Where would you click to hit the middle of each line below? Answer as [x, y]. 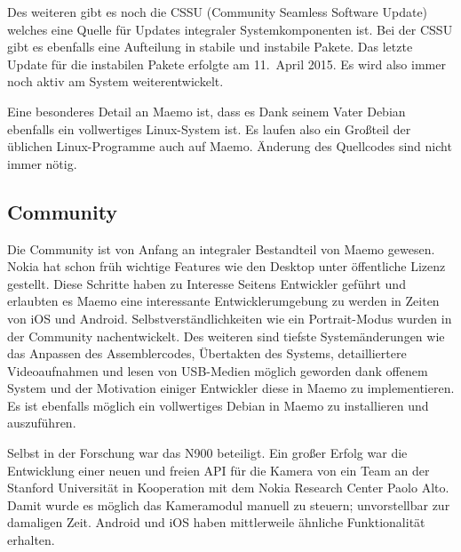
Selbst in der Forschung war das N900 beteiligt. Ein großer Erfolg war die [207, 453]
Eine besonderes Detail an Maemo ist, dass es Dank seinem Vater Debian [207, 111]
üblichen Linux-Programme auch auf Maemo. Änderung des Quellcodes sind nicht [230, 146]
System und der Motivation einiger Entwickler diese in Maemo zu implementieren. [231, 388]
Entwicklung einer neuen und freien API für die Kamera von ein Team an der [219, 470]
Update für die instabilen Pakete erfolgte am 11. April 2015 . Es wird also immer [227, 64]
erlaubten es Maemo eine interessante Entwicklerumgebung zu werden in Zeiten [223, 301]
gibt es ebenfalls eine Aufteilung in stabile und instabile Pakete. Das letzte [210, 47]
